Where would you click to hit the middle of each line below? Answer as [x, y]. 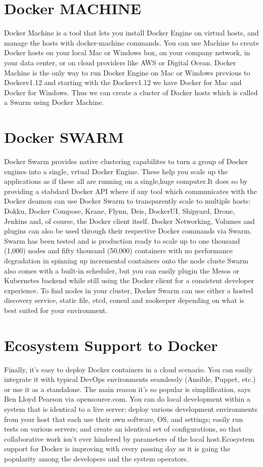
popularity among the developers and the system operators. [96, 458]
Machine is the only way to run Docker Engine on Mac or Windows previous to [127, 72]
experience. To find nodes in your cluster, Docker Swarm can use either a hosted [129, 290]
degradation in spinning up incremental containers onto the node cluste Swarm [126, 260]
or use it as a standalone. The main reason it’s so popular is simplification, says [127, 389]
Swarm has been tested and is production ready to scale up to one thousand [122, 240]
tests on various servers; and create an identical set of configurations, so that [123, 429]
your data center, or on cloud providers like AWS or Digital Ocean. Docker [120, 62]
